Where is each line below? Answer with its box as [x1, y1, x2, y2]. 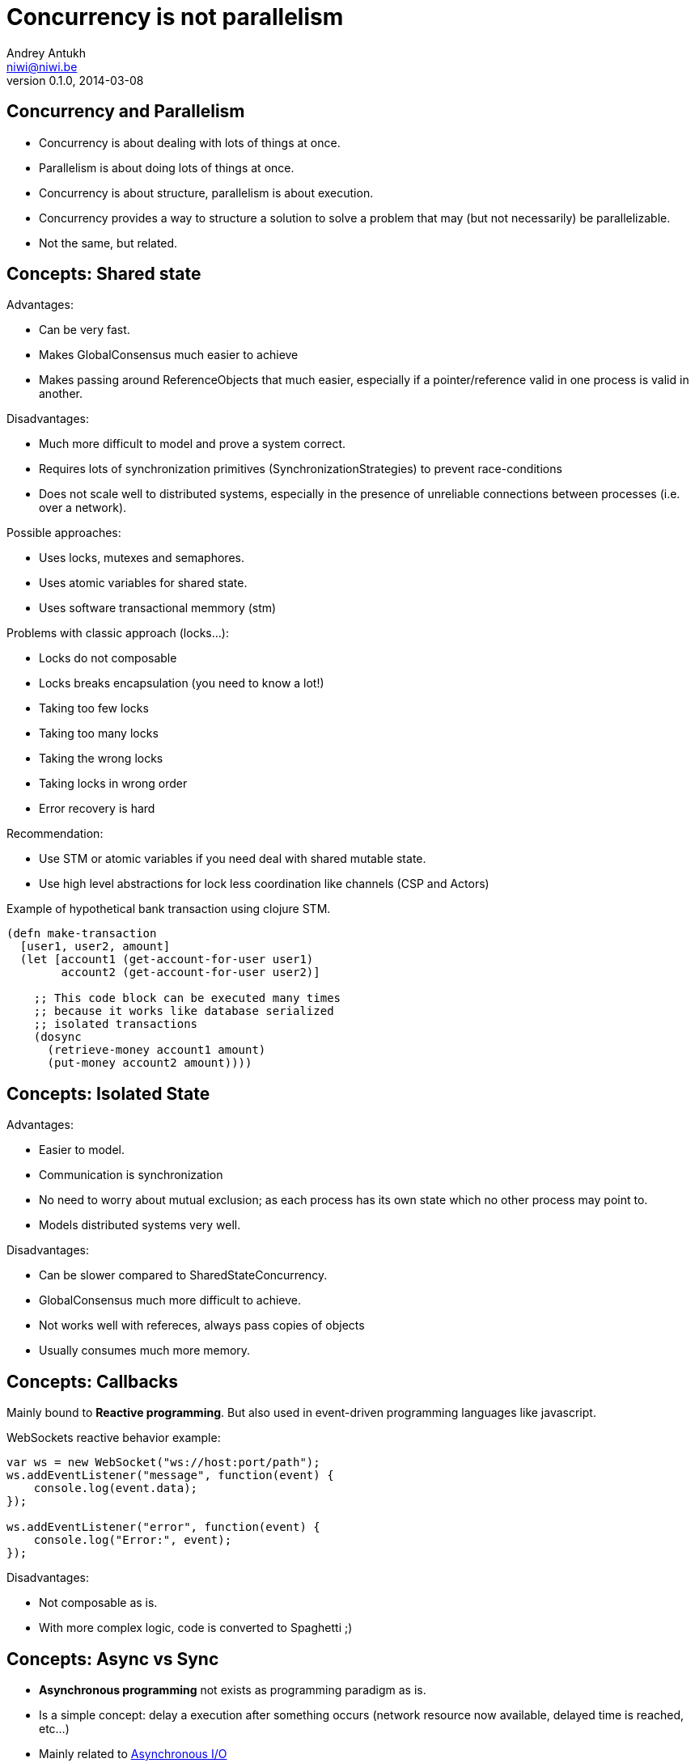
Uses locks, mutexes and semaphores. [39, 551, 244, 565]
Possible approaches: [6, 526, 121, 540]
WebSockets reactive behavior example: [6, 1431, 221, 1445]
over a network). [39, 501, 127, 515]
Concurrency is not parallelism [6, 3, 344, 31]
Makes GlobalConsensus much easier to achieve [39, 348, 299, 362]
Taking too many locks [39, 726, 159, 741]
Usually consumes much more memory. [39, 1343, 251, 1358]
